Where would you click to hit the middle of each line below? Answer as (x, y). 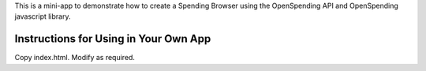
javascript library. (43, 16)
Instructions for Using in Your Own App (113, 39)
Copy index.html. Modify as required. (75, 58)
